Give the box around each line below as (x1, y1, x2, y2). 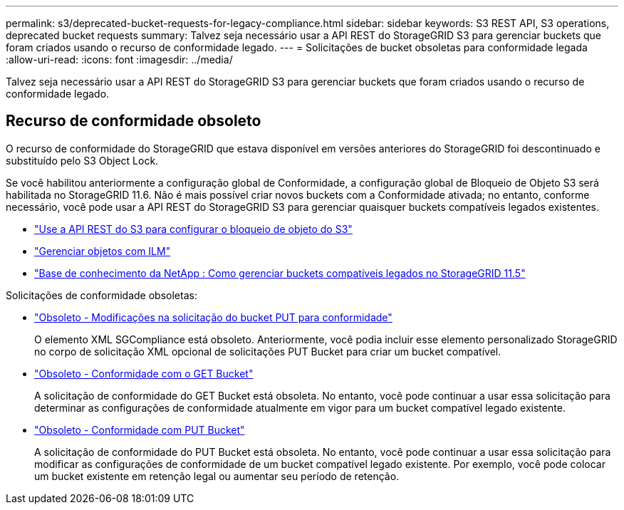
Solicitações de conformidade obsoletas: (6, 288, 197, 301)
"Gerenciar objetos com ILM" (34, 244, 171, 257)
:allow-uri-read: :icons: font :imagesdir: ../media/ (6, 53, 233, 66)
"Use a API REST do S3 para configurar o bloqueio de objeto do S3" (34, 222, 353, 235)
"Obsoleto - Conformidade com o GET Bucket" (34, 367, 254, 380)
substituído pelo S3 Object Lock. (6, 154, 159, 167)
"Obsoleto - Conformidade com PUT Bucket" (34, 423, 245, 436)
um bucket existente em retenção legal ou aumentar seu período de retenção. (34, 469, 400, 482)
